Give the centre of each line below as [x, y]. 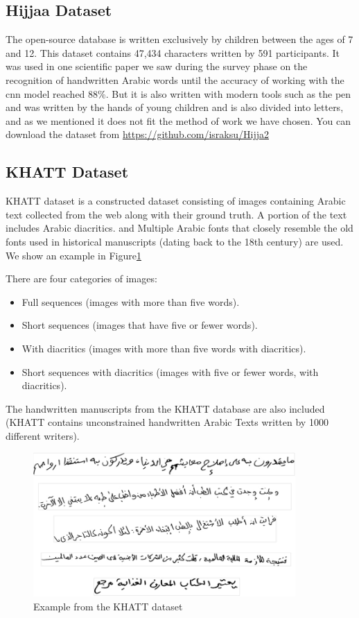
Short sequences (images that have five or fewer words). [140, 325]
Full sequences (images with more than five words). [131, 301]
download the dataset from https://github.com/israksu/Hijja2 [137, 134]
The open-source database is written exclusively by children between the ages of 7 [179, 39]
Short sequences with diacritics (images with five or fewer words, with [170, 371]
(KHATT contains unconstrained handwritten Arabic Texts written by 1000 [167, 422]
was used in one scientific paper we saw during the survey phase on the [157, 66]
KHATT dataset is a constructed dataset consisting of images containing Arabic [176, 201]
